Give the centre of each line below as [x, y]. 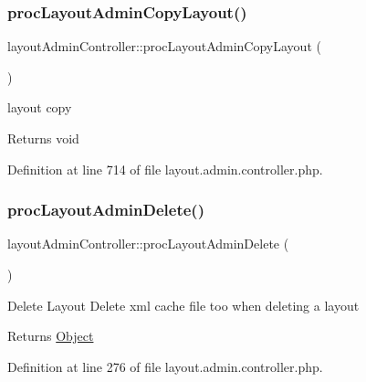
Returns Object [51, 336]
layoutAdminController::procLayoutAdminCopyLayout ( [164, 46]
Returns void [43, 138]
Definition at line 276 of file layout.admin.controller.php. [165, 366]
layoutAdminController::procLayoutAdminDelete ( [148, 244]
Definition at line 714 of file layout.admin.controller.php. [165, 169]
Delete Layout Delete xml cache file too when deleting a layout [183, 305]
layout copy [40, 107]
